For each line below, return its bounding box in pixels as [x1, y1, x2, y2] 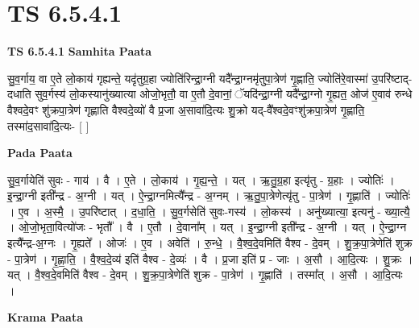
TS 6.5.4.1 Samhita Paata [7, 43, 152, 60]
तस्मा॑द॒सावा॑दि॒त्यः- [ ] [7, 117, 89, 134]
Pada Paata [7, 144, 73, 161]
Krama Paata [7, 309, 83, 326]
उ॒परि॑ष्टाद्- [371, 69, 413, 86]
